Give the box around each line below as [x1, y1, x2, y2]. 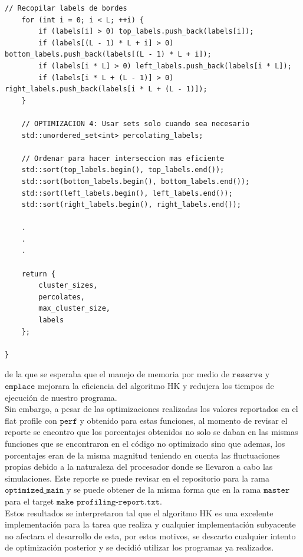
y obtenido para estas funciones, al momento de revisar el [80, 414, 288, 426]
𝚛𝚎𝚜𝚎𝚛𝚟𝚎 [232, 371, 263, 380]
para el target [5, 495, 54, 507]
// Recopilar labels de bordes [5, 4, 127, 12]
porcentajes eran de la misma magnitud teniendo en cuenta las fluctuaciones [5, 449, 280, 461]
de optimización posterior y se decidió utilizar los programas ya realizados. [5, 541, 274, 553]
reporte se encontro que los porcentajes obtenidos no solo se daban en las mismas [5, 426, 298, 438]
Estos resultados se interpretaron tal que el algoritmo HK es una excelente [5, 506, 274, 519]
